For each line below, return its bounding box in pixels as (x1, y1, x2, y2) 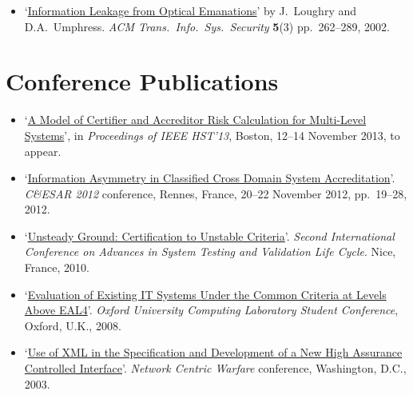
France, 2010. (24, 259, 89, 276)
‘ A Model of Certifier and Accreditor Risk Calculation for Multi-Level (24, 111, 367, 128)
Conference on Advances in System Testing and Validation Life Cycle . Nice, (24, 243, 396, 260)
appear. (24, 142, 62, 159)
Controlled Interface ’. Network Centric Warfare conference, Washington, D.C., (24, 360, 407, 377)
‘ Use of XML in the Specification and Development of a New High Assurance (24, 344, 403, 361)
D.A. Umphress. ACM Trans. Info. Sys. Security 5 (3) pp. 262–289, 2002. (24, 18, 390, 34)
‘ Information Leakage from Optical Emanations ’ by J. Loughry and (24, 2, 357, 18)
